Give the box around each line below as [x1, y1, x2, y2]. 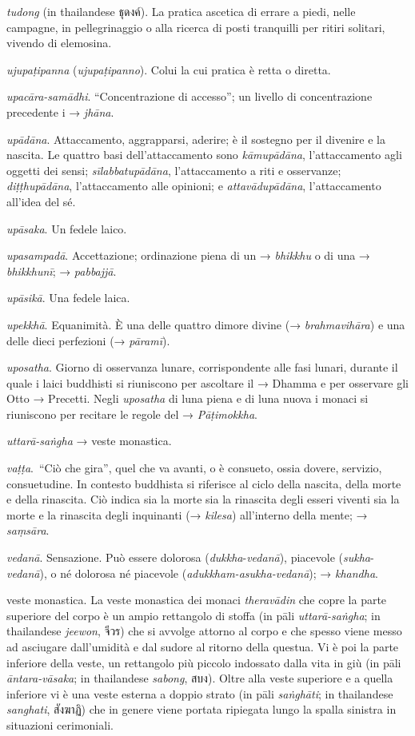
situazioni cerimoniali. [6, 716, 114, 733]
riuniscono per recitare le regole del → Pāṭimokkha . [6, 405, 257, 422]
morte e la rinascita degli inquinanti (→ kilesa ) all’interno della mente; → [6, 506, 368, 523]
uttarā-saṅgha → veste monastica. [6, 432, 172, 449]
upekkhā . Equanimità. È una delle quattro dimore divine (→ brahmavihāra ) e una [6, 316, 405, 332]
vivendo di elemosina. [6, 34, 112, 51]
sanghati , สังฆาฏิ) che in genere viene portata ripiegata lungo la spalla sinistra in [6, 701, 397, 718]
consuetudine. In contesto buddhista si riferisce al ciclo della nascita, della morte [6, 475, 401, 491]
